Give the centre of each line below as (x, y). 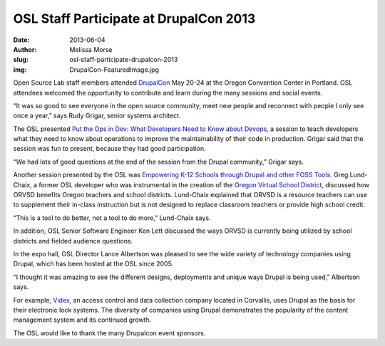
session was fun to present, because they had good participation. (109, 149)
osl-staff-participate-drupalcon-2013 (124, 60)
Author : (25, 49)
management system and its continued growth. (82, 320)
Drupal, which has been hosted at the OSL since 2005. (93, 264)
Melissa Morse (91, 49)
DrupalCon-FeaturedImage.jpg (114, 69)
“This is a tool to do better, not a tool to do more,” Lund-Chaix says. (112, 218)
